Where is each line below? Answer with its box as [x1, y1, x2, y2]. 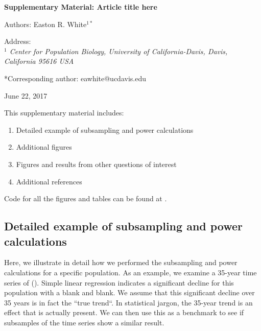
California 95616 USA [4, 56, 74, 66]
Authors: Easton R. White [4, 18, 87, 29]
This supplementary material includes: [4, 107, 124, 118]
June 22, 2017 [4, 90, 48, 101]
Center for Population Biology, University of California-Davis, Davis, [9, 45, 228, 56]
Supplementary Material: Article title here [4, 2, 157, 12]
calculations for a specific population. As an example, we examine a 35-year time [4, 267, 257, 277]
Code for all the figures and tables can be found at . [4, 193, 167, 204]
